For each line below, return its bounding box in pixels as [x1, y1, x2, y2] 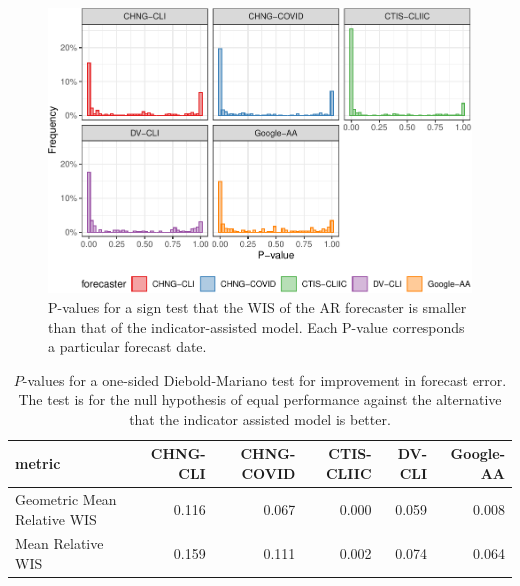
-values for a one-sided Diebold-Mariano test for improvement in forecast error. [22, 369, 507, 390]
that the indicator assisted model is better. [129, 408, 391, 429]
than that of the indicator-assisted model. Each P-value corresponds [48, 316, 465, 337]
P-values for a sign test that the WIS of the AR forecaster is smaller [48, 296, 467, 317]
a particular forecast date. [48, 336, 207, 357]
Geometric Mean [15, 488, 117, 509]
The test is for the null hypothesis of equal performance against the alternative [18, 389, 502, 410]
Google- [450, 443, 505, 464]
